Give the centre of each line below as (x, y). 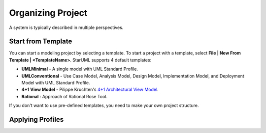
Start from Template (41, 41)
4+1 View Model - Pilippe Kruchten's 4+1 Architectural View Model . (90, 90)
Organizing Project (48, 13)
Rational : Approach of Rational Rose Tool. (65, 96)
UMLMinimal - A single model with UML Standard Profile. (80, 69)
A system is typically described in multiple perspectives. (66, 27)
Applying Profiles (36, 120)
